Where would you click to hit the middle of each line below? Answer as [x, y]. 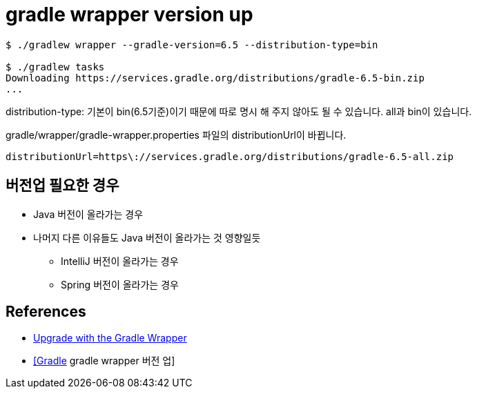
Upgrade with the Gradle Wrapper [110, 338]
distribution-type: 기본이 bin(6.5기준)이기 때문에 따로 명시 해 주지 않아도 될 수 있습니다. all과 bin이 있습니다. [239, 111]
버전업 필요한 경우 [62, 186]
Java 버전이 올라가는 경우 [88, 214]
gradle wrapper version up [129, 14]
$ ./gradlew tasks [55, 67]
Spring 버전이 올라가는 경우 [120, 284]
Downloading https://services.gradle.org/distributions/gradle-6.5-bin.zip [215, 78]
